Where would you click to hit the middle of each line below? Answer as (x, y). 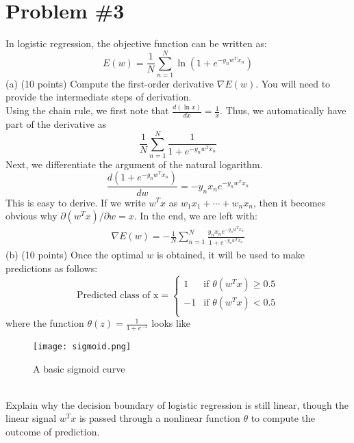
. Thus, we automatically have (283, 110)
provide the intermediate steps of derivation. (99, 97)
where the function (45, 323)
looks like (171, 323)
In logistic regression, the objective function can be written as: (136, 43)
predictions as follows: (52, 268)
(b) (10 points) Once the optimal (75, 255)
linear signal (31, 418)
